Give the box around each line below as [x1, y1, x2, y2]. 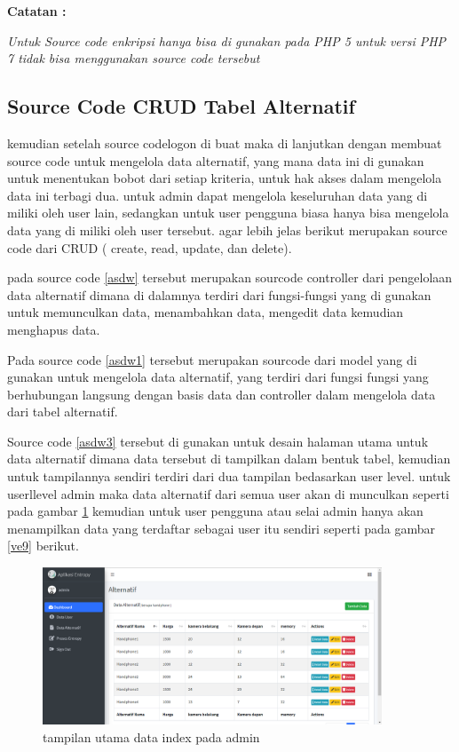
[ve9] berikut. [7, 536, 79, 555]
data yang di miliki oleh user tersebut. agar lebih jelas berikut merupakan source [7, 220, 447, 239]
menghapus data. [7, 320, 100, 338]
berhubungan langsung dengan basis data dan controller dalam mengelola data [7, 384, 436, 403]
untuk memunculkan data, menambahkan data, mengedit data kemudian [7, 303, 404, 321]
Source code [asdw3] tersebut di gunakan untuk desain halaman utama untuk [7, 431, 429, 450]
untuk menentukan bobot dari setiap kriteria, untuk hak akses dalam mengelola [7, 169, 442, 187]
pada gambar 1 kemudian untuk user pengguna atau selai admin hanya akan [7, 502, 423, 520]
